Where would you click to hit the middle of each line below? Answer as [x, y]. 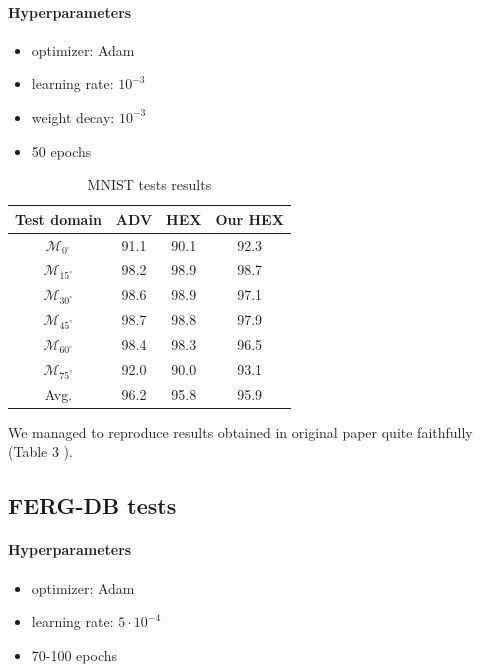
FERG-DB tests [92, 505]
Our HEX [249, 218]
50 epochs [61, 150]
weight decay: [73, 116]
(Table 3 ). [40, 451]
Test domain [58, 218]
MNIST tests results [149, 184]
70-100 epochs [74, 654]
